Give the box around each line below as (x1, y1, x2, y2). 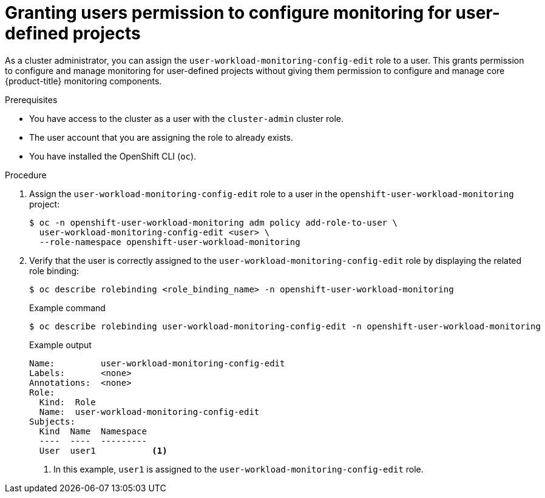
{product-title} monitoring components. (5, 75, 162, 86)
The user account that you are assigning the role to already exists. (29, 132, 293, 143)
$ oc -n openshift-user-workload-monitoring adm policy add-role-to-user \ (29, 217, 398, 227)
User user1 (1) (39, 445, 168, 456)
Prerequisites (5, 94, 58, 105)
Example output (29, 339, 92, 350)
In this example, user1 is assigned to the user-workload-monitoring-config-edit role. (53, 463, 424, 474)
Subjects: (29, 416, 75, 426)
